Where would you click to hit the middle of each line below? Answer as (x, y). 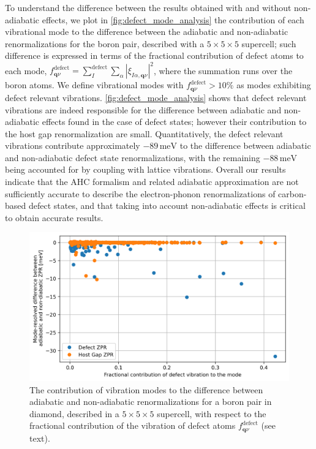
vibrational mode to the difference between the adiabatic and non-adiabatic (147, 32)
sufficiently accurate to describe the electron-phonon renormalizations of (140, 193)
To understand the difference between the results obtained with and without (148, 7)
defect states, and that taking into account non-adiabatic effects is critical (167, 206)
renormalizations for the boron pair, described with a (105, 43)
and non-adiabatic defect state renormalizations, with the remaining (133, 157)
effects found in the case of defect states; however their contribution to (174, 122)
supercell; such (269, 43)
